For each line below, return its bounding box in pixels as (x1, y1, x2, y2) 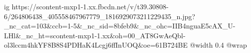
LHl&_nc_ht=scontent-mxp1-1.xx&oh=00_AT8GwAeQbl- (4, 30, 186, 40)
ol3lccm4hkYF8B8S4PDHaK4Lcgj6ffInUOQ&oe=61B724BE (4, 40, 188, 50)
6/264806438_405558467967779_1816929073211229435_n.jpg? (4, 11, 195, 21)
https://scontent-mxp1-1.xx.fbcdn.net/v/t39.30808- (11, 1, 169, 11)
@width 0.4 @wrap (190, 40, 247, 50)
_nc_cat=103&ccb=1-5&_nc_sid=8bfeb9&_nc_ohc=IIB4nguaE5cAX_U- (4, 21, 236, 31)
